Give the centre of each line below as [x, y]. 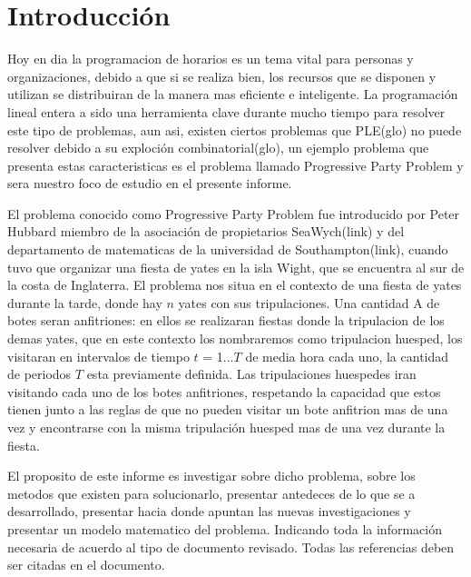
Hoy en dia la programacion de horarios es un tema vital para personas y [211, 59]
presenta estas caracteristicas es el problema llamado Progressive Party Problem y [235, 165]
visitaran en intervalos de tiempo [98, 356]
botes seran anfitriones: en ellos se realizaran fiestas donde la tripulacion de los [226, 320]
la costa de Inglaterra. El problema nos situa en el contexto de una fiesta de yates [235, 285]
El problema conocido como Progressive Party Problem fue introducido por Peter [234, 213]
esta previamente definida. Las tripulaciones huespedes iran [251, 374]
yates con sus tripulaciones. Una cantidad [294, 302]
